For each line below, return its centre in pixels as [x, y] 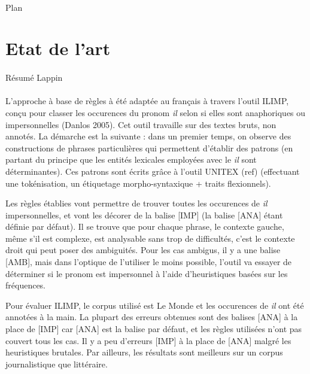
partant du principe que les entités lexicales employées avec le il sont [131, 159]
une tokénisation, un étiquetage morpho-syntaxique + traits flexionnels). [138, 183]
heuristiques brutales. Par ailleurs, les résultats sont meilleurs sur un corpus [144, 352]
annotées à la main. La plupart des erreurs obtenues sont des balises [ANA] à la [152, 317]
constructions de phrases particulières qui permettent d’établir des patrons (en [149, 148]
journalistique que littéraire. [57, 364]
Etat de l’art [58, 48]
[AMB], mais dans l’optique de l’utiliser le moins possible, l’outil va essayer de [149, 262]
